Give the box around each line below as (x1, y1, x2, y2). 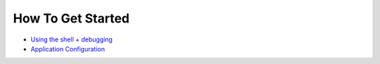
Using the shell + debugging (30, 35, 113, 44)
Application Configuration (30, 44, 106, 53)
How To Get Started (13, 11, 130, 26)
